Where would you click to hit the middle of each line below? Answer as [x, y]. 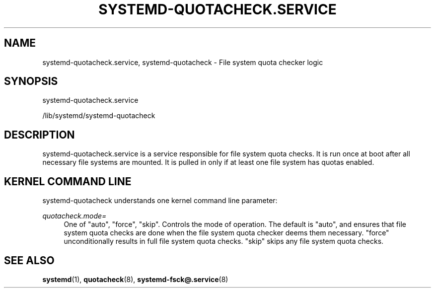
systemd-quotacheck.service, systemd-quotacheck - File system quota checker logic [183, 62]
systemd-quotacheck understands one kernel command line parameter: [160, 201]
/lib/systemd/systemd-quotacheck [99, 116]
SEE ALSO [29, 260]
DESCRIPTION [39, 135]
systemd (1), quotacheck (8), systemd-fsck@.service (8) [135, 279]
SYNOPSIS [31, 81]
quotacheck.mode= [74, 216]
